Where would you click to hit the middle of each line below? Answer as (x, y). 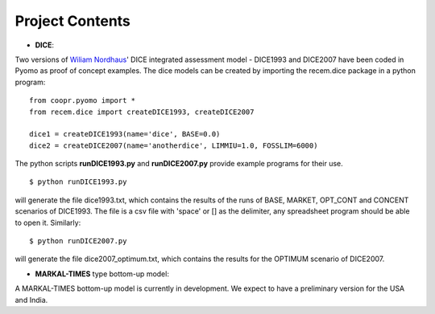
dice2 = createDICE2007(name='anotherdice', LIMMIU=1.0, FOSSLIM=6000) (174, 145)
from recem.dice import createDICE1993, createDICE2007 (142, 112)
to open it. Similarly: (48, 222)
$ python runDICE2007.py (78, 241)
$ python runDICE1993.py (78, 182)
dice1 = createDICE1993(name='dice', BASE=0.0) (125, 134)
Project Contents (72, 21)
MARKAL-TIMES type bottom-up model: (102, 274)
